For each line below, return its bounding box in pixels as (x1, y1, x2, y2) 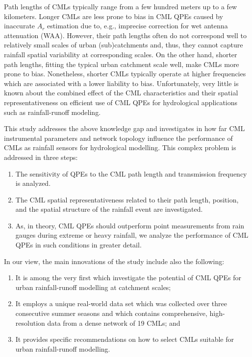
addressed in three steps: (4, 152, 78, 162)
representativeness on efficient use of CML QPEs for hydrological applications (4, 97, 238, 107)
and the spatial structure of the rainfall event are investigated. (15, 204, 203, 214)
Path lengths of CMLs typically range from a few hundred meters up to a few (4, 1, 237, 11)
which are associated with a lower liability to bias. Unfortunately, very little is (4, 78, 239, 88)
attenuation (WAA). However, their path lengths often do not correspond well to (4, 30, 247, 40)
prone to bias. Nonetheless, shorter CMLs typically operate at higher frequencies (4, 68, 246, 79)
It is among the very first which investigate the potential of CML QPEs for (15, 272, 242, 283)
